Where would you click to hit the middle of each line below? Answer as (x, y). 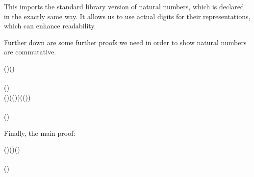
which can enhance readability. (50, 26)
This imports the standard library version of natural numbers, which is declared (124, 6)
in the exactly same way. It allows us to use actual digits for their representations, (127, 16)
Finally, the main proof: (40, 133)
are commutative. (30, 52)
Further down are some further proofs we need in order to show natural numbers (125, 42)
